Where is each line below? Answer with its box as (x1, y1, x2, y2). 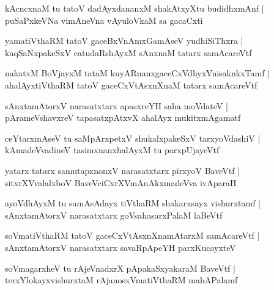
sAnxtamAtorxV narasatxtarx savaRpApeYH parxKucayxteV (5, 241, 236, 253)
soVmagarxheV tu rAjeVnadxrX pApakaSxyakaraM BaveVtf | (5, 261, 235, 274)
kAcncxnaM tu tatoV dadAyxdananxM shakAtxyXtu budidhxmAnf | (5, 2, 264, 14)
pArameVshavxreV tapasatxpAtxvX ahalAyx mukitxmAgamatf (5, 111, 241, 124)
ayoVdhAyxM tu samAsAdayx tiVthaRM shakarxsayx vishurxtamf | (5, 197, 261, 209)
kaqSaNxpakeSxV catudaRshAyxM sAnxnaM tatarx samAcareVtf (5, 46, 252, 59)
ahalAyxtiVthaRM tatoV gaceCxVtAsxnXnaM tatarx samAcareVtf (5, 78, 257, 91)
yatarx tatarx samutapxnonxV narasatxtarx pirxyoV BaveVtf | (5, 164, 240, 176)
